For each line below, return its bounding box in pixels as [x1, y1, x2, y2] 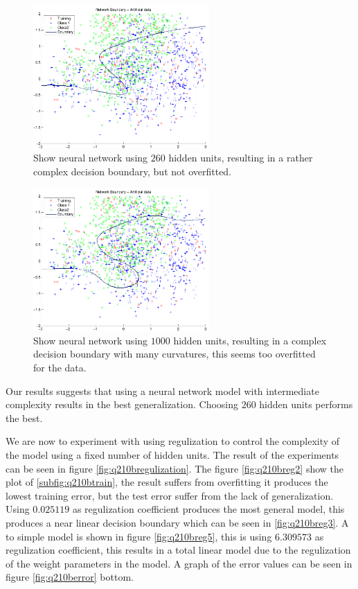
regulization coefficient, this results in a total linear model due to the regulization [6, 543, 351, 557]
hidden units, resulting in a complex [173, 333, 327, 347]
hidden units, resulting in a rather [168, 150, 313, 165]
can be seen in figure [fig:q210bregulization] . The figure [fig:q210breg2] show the [6, 461, 344, 475]
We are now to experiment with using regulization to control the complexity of [6, 434, 340, 448]
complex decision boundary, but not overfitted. [33, 164, 232, 178]
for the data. [33, 360, 87, 374]
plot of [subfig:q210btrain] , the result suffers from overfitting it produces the [6, 475, 328, 489]
